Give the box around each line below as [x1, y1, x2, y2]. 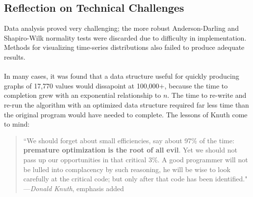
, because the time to [164, 80, 228, 90]
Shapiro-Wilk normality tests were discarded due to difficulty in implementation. [4, 32, 247, 43]
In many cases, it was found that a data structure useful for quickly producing [4, 71, 239, 81]
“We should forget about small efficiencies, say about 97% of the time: [23, 135, 234, 145]
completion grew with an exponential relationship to [4, 90, 161, 100]
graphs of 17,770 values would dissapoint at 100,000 [4, 80, 159, 90]
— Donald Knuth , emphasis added [23, 183, 124, 193]
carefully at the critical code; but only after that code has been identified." [23, 174, 248, 184]
